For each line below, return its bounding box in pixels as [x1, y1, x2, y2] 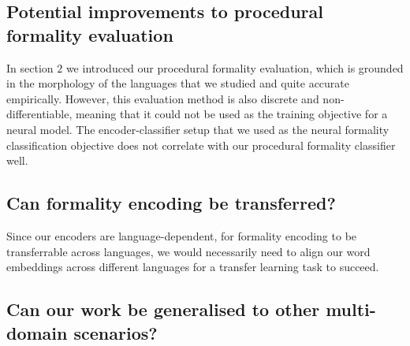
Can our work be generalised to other [6, 297, 320, 322]
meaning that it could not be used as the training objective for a [75, 106, 388, 122]
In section [6, 59, 54, 76]
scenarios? [73, 320, 158, 344]
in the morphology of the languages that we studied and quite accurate [6, 75, 350, 91]
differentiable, [6, 106, 73, 122]
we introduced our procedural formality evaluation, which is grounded [65, 59, 404, 76]
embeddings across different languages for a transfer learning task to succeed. [6, 259, 379, 275]
